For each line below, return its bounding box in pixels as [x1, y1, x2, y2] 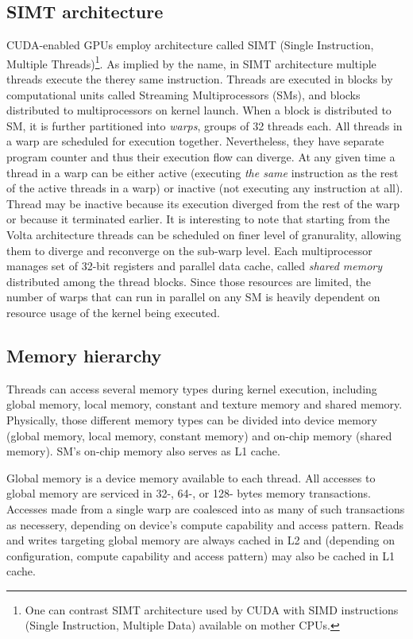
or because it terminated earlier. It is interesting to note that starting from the [6, 211, 390, 227]
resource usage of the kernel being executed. [6, 304, 220, 320]
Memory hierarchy [6, 343, 162, 367]
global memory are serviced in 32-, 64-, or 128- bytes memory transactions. [6, 485, 371, 502]
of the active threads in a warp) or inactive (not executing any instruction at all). [6, 180, 403, 196]
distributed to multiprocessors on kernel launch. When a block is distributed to [6, 102, 392, 118]
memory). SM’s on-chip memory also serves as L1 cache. [6, 443, 280, 459]
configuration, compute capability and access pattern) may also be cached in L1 [6, 547, 395, 563]
